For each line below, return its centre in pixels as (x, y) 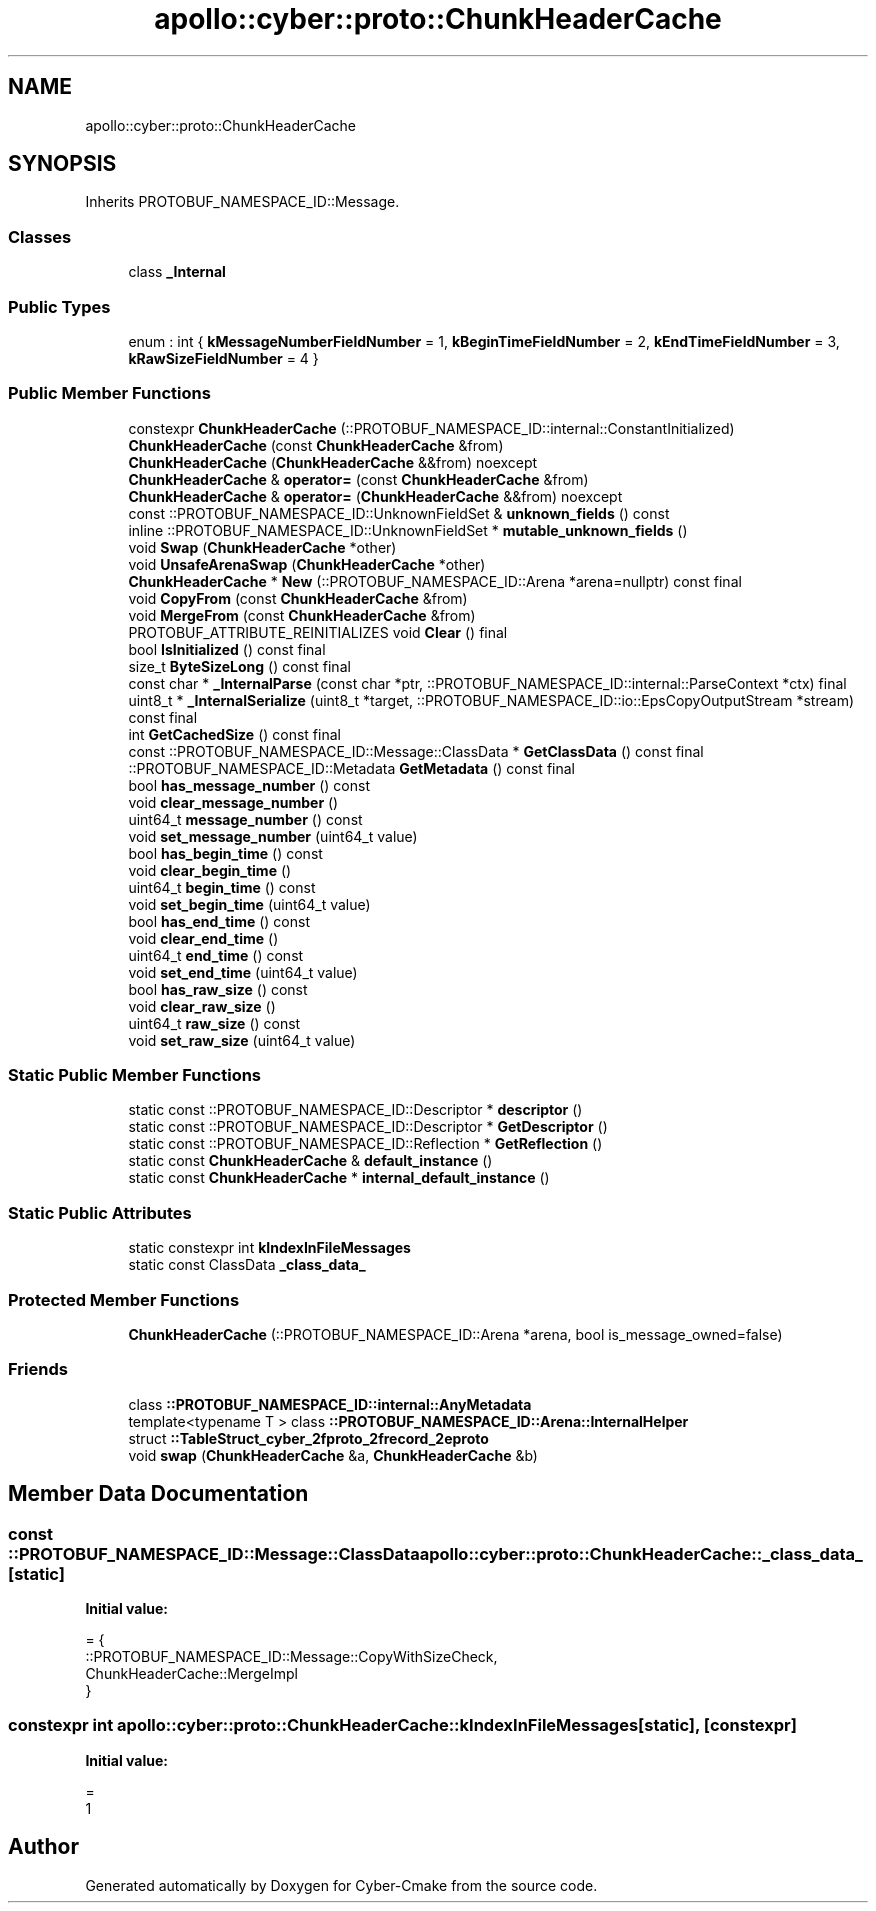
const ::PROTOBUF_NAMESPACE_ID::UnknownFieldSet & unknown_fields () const (399, 513)
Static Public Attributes (100, 1212)
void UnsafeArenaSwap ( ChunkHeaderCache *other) (307, 564)
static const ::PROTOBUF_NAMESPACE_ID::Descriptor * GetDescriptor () (368, 1127)
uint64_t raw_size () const (214, 1023)
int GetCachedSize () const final (234, 734)
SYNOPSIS (62, 164)
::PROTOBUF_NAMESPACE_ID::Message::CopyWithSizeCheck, (291, 1656)
